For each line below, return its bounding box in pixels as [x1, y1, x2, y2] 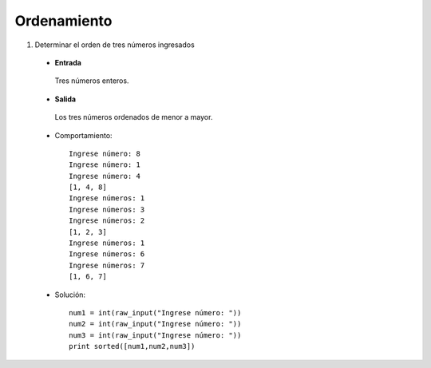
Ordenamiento [14, 12, 113, 30]
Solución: [54, 290, 86, 299]
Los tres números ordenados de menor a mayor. [54, 113, 213, 122]
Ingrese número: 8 [69, 148, 141, 158]
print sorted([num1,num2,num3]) [69, 342, 196, 351]
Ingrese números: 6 [69, 250, 145, 259]
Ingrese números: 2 [69, 216, 145, 225]
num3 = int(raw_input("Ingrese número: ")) [69, 330, 242, 339]
